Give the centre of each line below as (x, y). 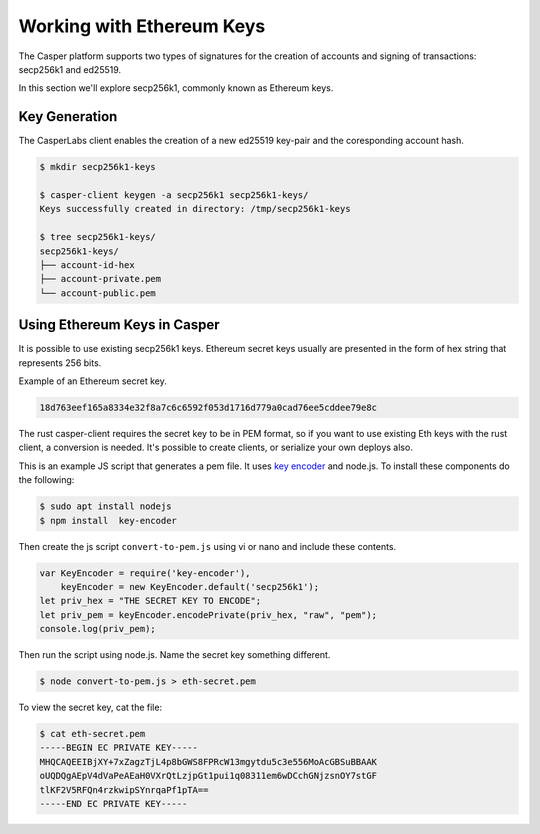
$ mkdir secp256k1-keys (98, 167)
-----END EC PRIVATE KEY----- (113, 803)
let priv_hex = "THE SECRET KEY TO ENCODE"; (150, 601)
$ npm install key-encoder (108, 520)
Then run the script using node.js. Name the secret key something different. (174, 655)
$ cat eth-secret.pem (92, 733)
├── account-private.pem (100, 279)
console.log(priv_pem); (98, 629)
